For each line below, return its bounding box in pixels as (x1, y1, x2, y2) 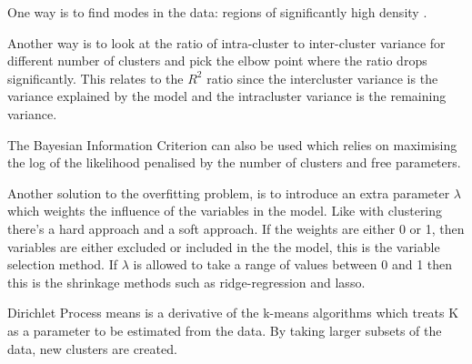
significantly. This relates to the (7, 68, 184, 87)
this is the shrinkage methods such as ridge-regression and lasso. (7, 272, 366, 291)
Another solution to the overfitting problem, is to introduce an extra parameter (7, 183, 450, 202)
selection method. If (7, 255, 118, 274)
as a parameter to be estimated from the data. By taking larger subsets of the (7, 320, 442, 339)
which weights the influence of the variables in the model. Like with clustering (7, 201, 443, 220)
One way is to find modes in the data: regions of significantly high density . (7, 3, 427, 21)
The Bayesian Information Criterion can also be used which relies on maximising (7, 135, 457, 154)
